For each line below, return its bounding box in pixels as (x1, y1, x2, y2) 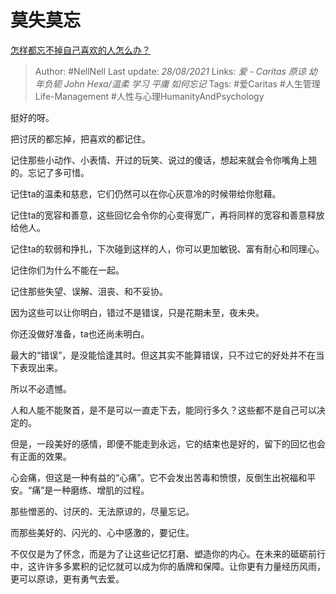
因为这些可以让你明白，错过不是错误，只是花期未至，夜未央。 (10, 306, 265, 318)
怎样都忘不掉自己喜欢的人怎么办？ (10, 44, 151, 56)
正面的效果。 (18, 450, 72, 462)
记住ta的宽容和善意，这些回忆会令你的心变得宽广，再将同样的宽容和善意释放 (10, 209, 325, 221)
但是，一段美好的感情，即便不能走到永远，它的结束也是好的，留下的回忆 (10, 437, 308, 450)
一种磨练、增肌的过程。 (53, 484, 150, 496)
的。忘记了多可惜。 (10, 166, 90, 178)
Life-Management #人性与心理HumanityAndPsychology (34, 90, 265, 102)
